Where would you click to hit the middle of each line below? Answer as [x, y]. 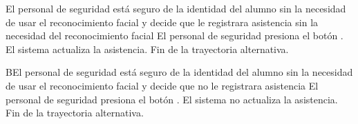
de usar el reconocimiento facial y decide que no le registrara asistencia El [162, 85]
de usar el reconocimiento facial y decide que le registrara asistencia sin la [162, 22]
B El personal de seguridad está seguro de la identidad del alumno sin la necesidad [179, 72]
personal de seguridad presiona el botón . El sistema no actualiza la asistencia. [172, 99]
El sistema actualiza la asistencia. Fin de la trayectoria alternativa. [147, 49]
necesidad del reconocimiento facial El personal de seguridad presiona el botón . [175, 35]
